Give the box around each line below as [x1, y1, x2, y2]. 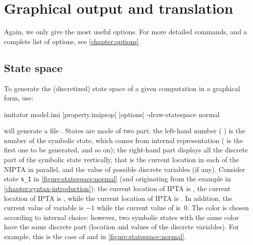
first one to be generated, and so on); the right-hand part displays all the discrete [4, 145, 248, 155]
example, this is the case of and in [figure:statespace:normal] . [4, 231, 186, 241]
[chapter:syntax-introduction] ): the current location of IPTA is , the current [4, 183, 231, 193]
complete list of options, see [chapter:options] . [4, 36, 141, 46]
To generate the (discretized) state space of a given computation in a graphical [4, 83, 240, 93]
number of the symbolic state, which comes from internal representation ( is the [4, 135, 243, 145]
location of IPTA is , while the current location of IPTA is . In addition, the [4, 193, 232, 203]
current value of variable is [4, 202, 84, 213]
